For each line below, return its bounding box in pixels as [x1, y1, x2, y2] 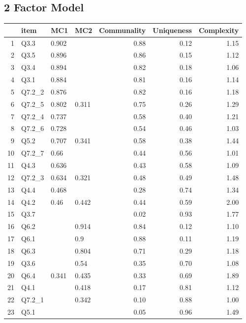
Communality [99, 25, 146, 35]
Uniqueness [153, 25, 192, 35]
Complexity [198, 25, 239, 35]
